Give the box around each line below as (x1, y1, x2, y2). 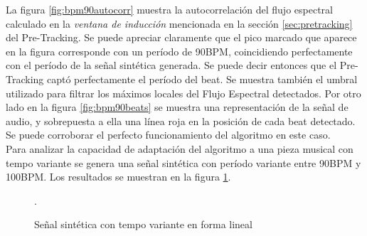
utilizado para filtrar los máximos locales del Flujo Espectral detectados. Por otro (6, 85, 361, 100)
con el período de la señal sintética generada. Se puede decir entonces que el (6, 58, 337, 73)
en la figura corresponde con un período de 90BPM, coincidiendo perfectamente (6, 43, 353, 58)
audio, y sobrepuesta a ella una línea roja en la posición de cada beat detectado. (6, 113, 356, 128)
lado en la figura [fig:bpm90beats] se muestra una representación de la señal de (6, 100, 349, 114)
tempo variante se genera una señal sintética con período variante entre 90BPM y (6, 155, 361, 170)
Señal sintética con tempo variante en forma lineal (34, 217, 252, 232)
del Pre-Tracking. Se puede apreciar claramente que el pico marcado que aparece (6, 30, 357, 45)
